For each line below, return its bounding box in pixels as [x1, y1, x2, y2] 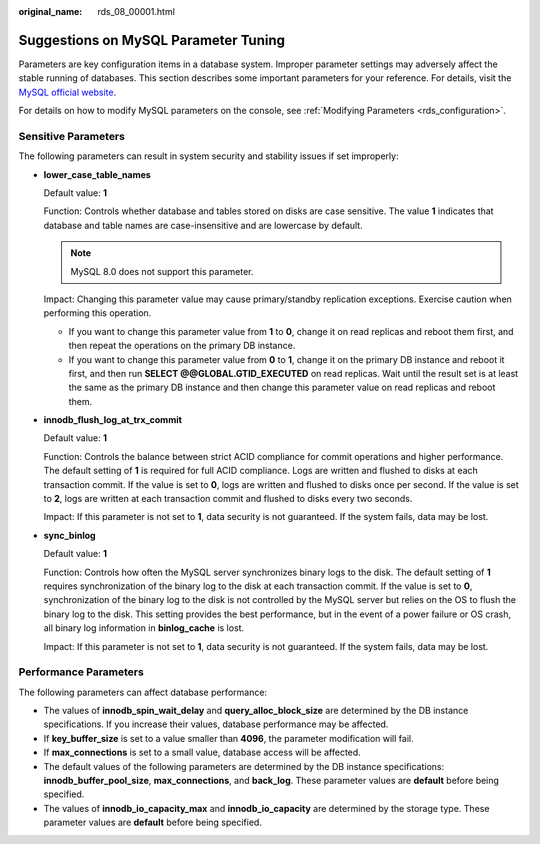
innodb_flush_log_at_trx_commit [43, 414, 182, 426]
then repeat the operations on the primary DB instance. [68, 340, 296, 352]
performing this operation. [43, 307, 152, 319]
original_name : [18, 6, 83, 17]
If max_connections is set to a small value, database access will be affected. [43, 746, 362, 759]
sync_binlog [43, 529, 96, 541]
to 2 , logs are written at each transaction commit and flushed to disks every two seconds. [43, 493, 413, 505]
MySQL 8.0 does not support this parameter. [70, 265, 254, 277]
